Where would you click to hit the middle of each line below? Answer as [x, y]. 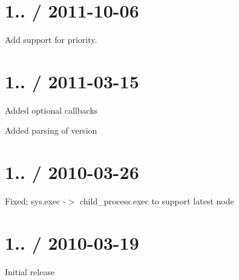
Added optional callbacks [51, 110]
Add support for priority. [51, 40]
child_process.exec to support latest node [157, 201]
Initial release [30, 271]
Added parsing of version [51, 130]
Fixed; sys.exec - [35, 201]
